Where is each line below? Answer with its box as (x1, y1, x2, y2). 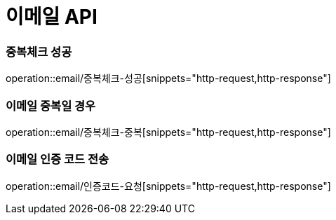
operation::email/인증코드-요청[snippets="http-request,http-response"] (6, 179, 331, 192)
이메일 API (6, 5, 98, 29)
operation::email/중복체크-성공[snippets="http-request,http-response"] (6, 72, 331, 85)
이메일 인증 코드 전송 (6, 152, 109, 167)
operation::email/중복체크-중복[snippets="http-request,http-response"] (6, 125, 331, 138)
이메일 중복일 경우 (6, 98, 96, 113)
